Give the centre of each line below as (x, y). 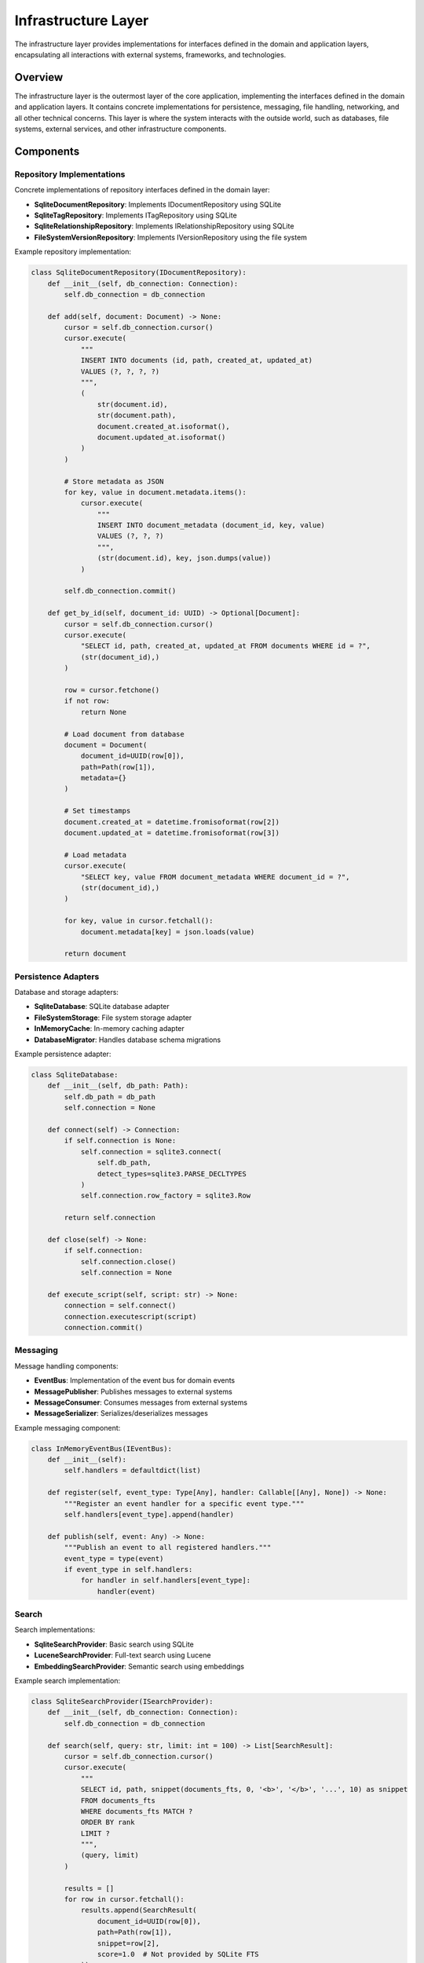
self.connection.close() (128, 1261)
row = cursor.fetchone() (112, 690)
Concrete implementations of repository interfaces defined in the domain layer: (142, 190)
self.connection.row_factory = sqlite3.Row (166, 1196)
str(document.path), (137, 415)
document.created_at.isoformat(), (164, 426)
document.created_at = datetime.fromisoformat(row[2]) (172, 822)
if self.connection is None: (120, 1141)
